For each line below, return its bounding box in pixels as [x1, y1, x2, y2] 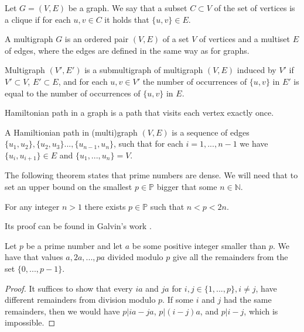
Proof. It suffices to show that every [5, 282, 133, 294]
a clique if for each [5, 13, 71, 25]
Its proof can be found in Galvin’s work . [5, 220, 152, 232]
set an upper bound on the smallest [5, 180, 132, 192]
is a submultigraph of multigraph [84, 64, 203, 76]
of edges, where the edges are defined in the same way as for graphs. [5, 44, 250, 56]
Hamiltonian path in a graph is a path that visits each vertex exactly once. [5, 106, 274, 119]
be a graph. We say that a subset [68, 2, 187, 13]
